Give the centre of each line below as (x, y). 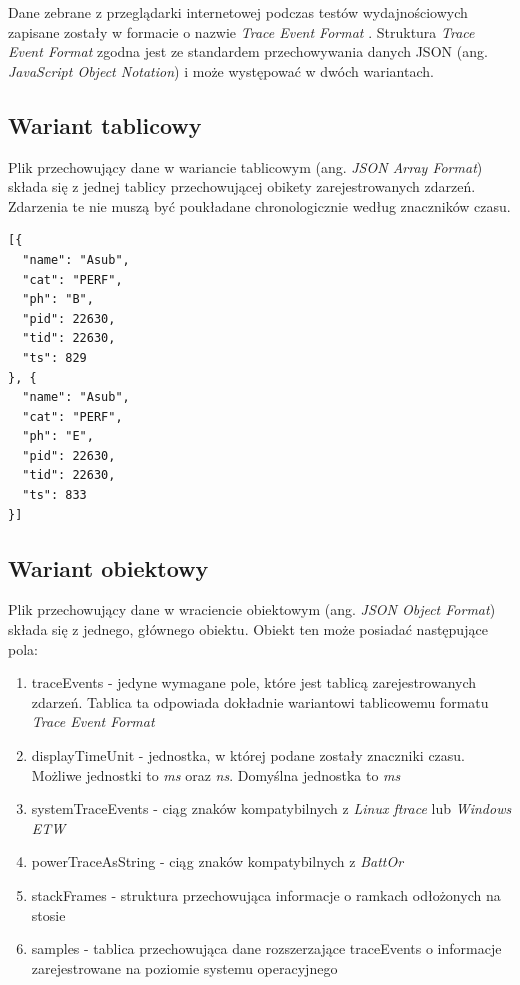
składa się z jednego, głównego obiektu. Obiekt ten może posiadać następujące (248, 629)
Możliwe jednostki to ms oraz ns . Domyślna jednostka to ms (216, 774)
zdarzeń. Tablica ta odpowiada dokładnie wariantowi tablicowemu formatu (260, 701)
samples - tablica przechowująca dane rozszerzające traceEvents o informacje (266, 948)
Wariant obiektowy (108, 567)
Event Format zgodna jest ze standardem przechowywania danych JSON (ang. (248, 51)
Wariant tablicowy (105, 124)
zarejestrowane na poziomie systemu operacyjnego (184, 967)
